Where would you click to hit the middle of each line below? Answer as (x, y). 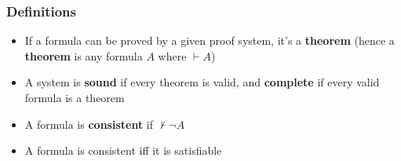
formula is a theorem (75, 97)
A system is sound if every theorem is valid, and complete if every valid (202, 82)
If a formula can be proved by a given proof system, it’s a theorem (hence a (210, 40)
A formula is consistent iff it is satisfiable (123, 150)
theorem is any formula (84, 55)
